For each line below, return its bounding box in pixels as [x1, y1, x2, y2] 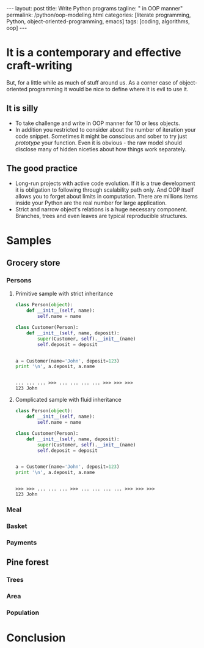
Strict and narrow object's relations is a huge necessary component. [15, 205, 188, 213]
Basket [6, 522, 27, 530]
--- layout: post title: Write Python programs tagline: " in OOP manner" [6, 5, 183, 12]
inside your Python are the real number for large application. [15, 199, 167, 206]
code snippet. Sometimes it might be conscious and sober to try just [15, 132, 188, 140]
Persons [6, 276, 32, 285]
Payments [6, 538, 37, 546]
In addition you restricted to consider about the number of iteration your [15, 126, 197, 133]
